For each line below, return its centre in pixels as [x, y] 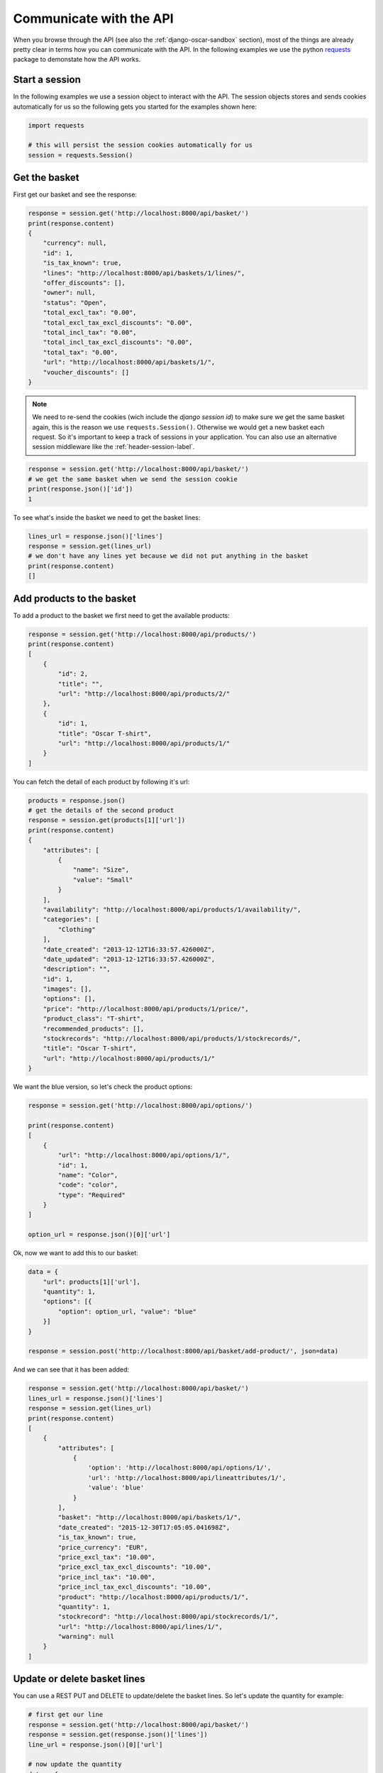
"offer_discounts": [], [84, 283]
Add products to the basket [74, 598]
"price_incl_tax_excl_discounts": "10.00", [135, 1587]
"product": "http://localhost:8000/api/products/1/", [153, 1597]
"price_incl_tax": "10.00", [107, 1577]
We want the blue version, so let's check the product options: [103, 1087]
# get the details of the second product [101, 811]
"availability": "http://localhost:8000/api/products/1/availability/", [172, 909]
